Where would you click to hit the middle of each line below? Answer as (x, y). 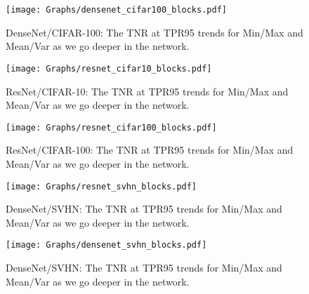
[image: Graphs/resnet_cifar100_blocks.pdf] (111, 127)
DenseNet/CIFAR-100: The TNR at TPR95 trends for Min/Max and (154, 32)
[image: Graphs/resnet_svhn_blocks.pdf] (101, 186)
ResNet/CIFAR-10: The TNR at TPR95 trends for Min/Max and (147, 91)
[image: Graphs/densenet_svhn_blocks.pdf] (106, 245)
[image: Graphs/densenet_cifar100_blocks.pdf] (116, 10)
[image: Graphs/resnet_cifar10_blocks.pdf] (109, 68)
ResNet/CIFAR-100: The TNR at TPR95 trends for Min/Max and (150, 150)
